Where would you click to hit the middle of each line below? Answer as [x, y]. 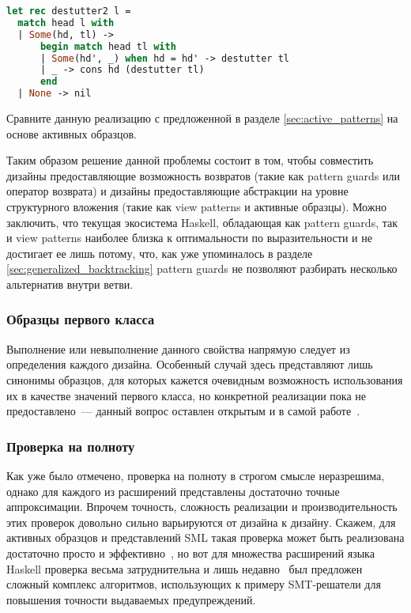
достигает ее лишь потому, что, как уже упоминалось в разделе [160, 253]
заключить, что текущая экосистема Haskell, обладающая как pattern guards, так [202, 222]
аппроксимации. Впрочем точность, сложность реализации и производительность [202, 507]
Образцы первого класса [81, 319]
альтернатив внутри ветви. [70, 284]
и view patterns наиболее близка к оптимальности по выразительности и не [189, 238]
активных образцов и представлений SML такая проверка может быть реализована [205, 537]
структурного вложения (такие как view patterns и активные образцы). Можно [196, 206]
